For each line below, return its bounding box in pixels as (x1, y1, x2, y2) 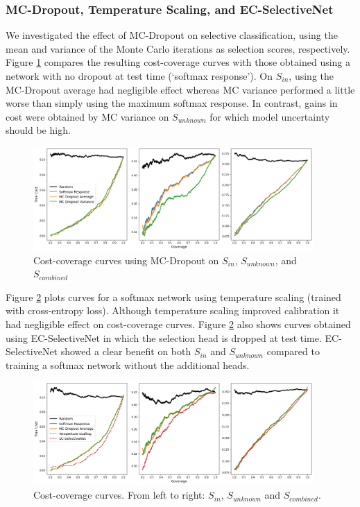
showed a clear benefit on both (60, 344, 191, 359)
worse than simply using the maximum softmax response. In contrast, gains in (6, 96, 338, 110)
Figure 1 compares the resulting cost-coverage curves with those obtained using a (6, 55, 351, 69)
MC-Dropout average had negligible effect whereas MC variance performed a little (6, 82, 355, 96)
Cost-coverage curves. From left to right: (33, 488, 205, 502)
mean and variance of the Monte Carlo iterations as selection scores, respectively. (6, 41, 350, 55)
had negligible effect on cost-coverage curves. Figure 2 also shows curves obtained (6, 317, 351, 332)
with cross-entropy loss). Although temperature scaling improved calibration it (6, 303, 340, 318)
